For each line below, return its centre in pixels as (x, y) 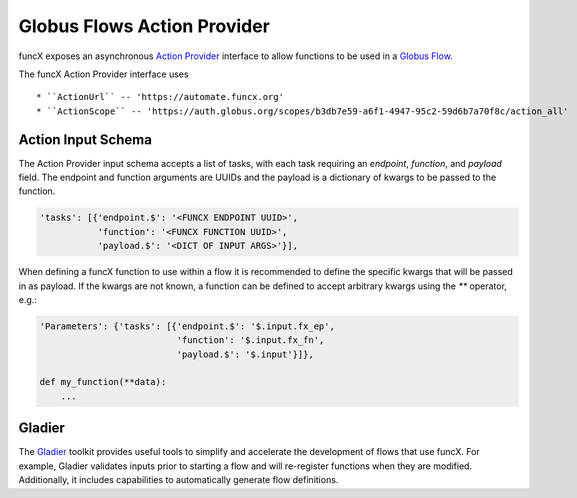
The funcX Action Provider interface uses (103, 74)
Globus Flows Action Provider (144, 26)
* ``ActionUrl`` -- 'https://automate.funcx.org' (160, 97)
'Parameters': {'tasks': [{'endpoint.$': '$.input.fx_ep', (187, 326)
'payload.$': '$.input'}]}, (245, 354)
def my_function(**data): (103, 382)
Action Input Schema (85, 139)
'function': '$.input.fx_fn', (250, 340)
